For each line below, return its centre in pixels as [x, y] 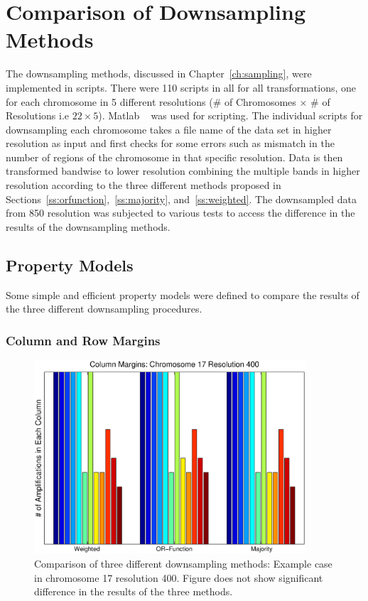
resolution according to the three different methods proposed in [144, 185]
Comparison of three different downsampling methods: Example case [183, 564]
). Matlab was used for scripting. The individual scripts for [231, 115]
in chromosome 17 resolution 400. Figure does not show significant [179, 577]
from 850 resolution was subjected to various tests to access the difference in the [180, 213]
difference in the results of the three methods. [134, 591]
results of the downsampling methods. [88, 226]
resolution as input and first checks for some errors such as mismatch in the [170, 143]
